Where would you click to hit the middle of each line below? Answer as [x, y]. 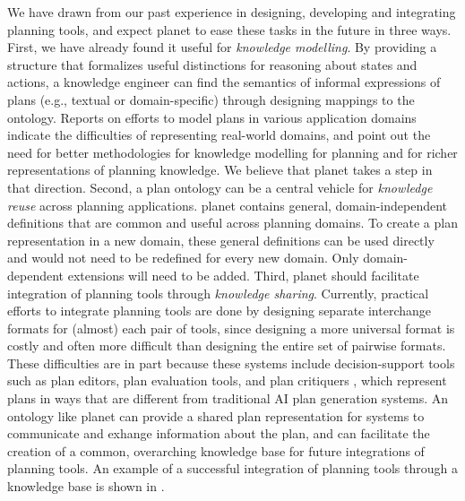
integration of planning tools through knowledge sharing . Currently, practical [218, 293]
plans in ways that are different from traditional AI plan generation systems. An [228, 398]
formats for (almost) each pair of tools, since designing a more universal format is [231, 328]
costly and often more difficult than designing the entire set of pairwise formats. [227, 346]
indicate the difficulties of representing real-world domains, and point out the [219, 135]
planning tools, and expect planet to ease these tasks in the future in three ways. [229, 29]
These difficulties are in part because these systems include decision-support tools [231, 363]
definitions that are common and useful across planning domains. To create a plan [232, 223]
